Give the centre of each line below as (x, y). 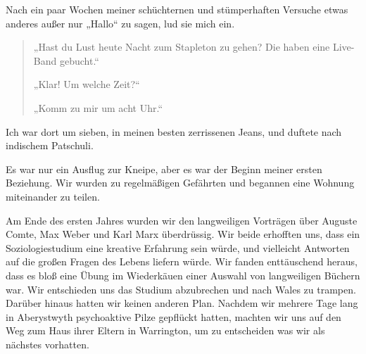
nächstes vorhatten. (48, 344)
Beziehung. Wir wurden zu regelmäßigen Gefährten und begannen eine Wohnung (180, 183)
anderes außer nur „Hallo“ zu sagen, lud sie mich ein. (120, 23)
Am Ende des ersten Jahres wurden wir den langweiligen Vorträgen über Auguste (182, 220)
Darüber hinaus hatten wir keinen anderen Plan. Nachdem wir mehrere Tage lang (182, 303)
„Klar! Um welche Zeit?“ (87, 84)
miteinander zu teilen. (53, 196)
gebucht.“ (79, 60)
